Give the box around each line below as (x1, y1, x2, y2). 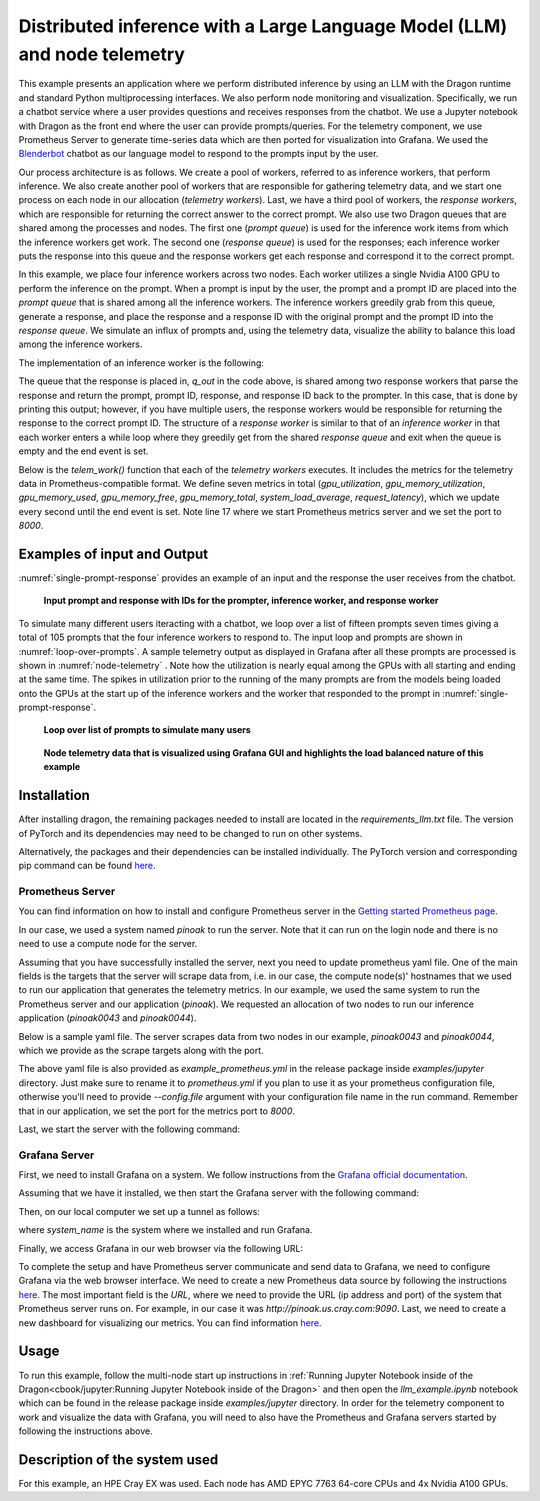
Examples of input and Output (18, 545, 209, 562)
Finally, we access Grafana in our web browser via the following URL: (18, 1242, 304, 1254)
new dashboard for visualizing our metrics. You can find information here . (18, 1316, 322, 1329)
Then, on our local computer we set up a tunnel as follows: (18, 1205, 260, 1217)
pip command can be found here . (18, 860, 156, 872)
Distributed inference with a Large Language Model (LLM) (18, 15, 508, 37)
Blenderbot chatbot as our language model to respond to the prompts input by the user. (18, 148, 379, 160)
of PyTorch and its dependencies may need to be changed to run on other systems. (18, 827, 363, 839)
